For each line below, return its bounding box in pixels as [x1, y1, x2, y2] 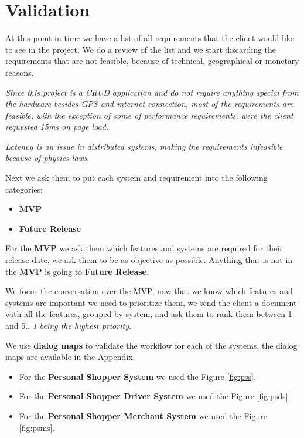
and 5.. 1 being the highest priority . [5, 319, 131, 331]
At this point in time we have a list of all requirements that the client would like [5, 32, 294, 44]
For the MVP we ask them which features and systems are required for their [5, 242, 283, 254]
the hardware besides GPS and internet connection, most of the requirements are [5, 97, 293, 110]
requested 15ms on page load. [5, 120, 109, 133]
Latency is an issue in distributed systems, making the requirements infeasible [5, 140, 283, 152]
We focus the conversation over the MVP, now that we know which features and [5, 285, 293, 297]
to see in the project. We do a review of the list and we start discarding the [5, 43, 276, 55]
